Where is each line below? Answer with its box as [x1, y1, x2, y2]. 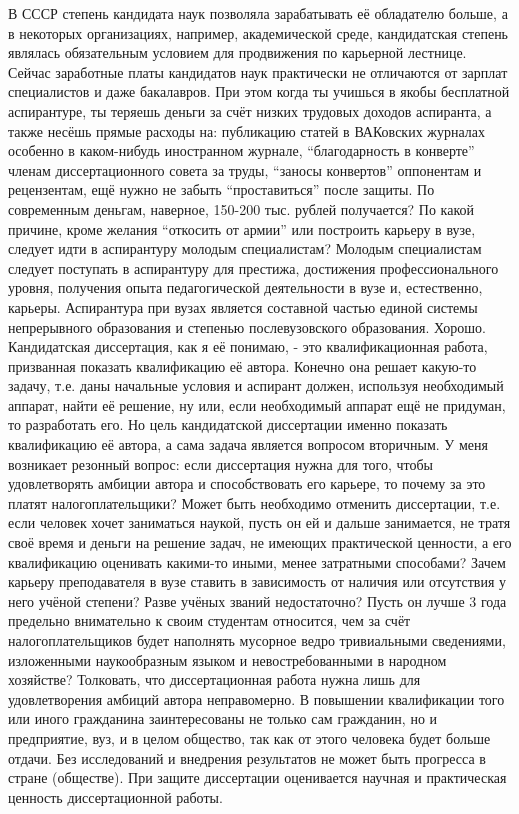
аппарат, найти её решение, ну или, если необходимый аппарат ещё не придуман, [8, 394, 506, 415]
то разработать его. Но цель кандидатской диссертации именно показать [8, 414, 448, 435]
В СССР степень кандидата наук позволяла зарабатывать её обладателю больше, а [8, 3, 508, 23]
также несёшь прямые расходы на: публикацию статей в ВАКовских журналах [8, 120, 485, 141]
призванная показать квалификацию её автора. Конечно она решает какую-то [8, 355, 477, 376]
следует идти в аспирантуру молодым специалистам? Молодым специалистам [8, 238, 482, 259]
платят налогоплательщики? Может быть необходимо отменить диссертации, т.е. [8, 492, 501, 513]
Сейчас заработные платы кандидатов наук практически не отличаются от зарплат [8, 61, 508, 82]
